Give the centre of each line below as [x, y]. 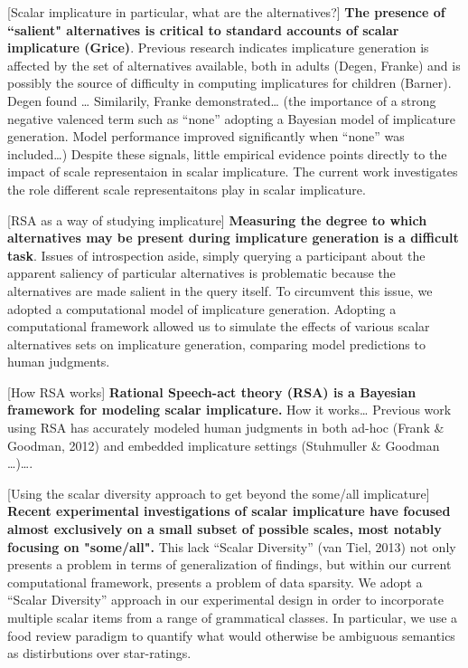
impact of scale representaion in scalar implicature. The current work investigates [233, 172]
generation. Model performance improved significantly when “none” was [206, 136]
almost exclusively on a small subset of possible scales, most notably [225, 529]
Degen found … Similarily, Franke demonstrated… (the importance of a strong [222, 100]
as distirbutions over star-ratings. [99, 653]
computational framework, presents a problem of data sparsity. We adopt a [215, 582]
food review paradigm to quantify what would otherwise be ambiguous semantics [231, 635]
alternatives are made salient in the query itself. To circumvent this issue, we [220, 290]
